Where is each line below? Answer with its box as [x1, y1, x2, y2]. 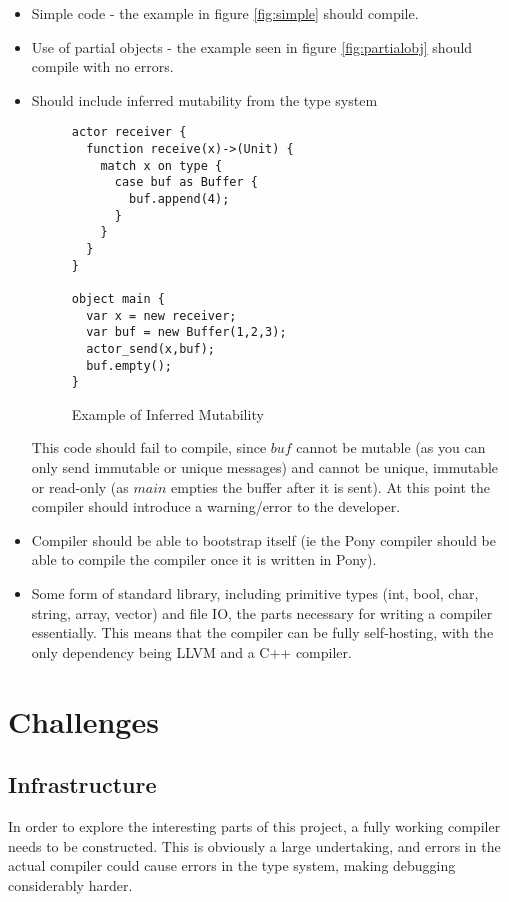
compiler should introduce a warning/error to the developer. [31, 496, 401, 517]
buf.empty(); [86, 358, 173, 373]
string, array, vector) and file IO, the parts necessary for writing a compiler [31, 602, 493, 623]
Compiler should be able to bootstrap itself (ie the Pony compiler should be [31, 529, 496, 550]
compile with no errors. [31, 56, 174, 77]
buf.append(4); [129, 192, 230, 206]
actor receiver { [71, 125, 187, 140]
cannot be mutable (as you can [296, 437, 486, 458]
